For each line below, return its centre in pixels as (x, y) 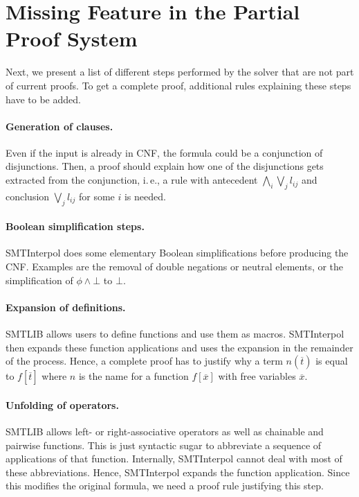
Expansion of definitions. (66, 307)
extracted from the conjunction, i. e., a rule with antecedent (132, 180)
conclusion (28, 196)
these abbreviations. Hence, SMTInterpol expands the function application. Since (178, 472)
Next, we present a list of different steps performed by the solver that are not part (180, 72)
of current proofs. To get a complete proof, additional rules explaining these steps (178, 85)
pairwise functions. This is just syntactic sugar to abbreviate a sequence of (164, 445)
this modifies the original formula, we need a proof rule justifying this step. (165, 486)
